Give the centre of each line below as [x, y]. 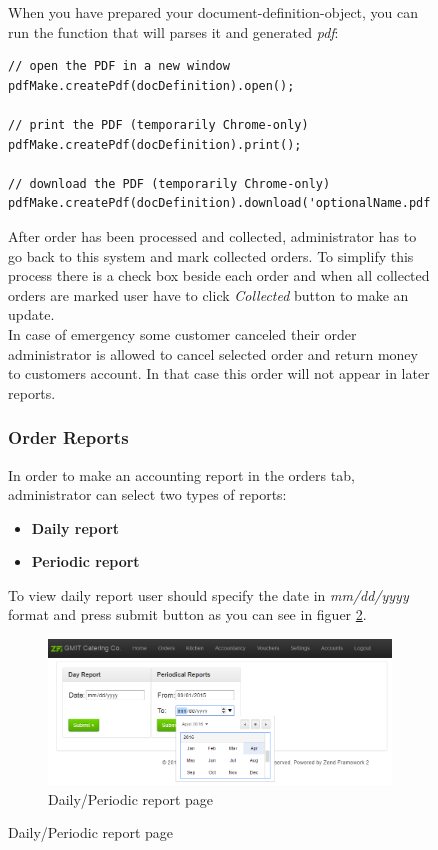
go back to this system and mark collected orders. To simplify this [211, 255]
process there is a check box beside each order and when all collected [219, 275]
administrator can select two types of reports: [147, 494]
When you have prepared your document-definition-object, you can [213, 12]
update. [31, 314]
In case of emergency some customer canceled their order [182, 333]
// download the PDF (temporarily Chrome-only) [169, 183]
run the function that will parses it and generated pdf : [173, 31]
